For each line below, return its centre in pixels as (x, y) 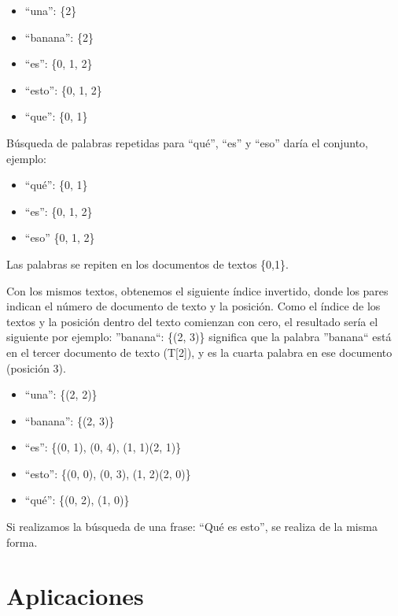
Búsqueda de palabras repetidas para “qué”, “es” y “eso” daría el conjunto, (187, 142)
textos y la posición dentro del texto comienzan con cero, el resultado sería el (192, 321)
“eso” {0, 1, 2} (60, 237)
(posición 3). (36, 367)
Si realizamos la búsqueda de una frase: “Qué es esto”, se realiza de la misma (192, 527)
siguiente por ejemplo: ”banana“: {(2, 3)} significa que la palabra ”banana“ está (199, 337)
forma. (22, 542)
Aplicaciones (75, 596)
